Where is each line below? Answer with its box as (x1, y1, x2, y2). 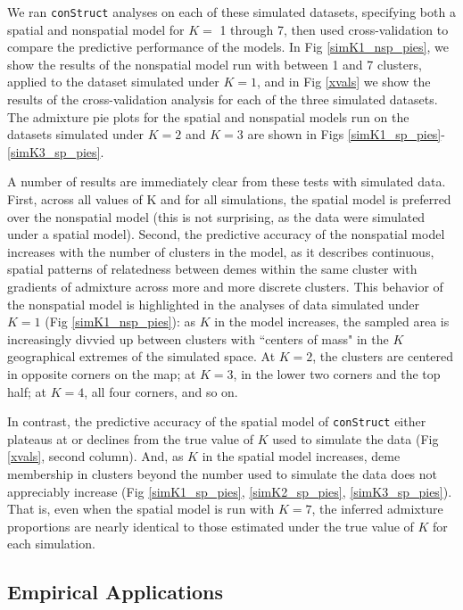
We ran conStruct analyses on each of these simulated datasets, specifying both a (7, 3, 456, 21)
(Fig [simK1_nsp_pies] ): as (45, 312, 196, 331)
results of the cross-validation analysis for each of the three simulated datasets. (7, 90, 438, 109)
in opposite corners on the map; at (7, 364, 196, 383)
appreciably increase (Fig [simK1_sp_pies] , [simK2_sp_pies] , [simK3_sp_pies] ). (7, 482, 452, 500)
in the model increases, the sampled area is (214, 312, 450, 331)
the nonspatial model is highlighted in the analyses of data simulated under (7, 294, 420, 313)
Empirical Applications (7, 578, 224, 606)
